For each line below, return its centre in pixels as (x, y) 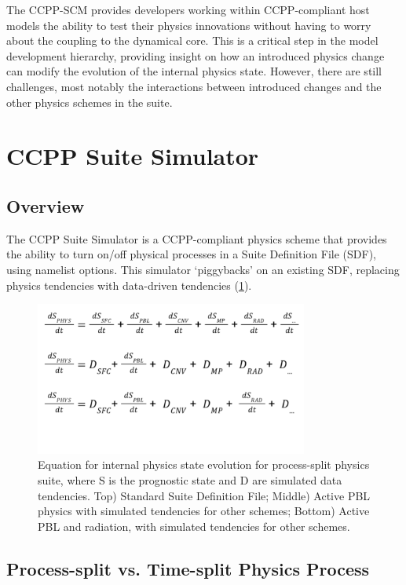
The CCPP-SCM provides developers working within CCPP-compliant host (188, 9)
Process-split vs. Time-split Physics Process (188, 568)
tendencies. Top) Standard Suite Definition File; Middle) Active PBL (204, 495)
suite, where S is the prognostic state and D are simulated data (190, 480)
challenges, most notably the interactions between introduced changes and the (194, 86)
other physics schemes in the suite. (90, 102)
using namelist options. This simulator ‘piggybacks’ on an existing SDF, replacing (203, 269)
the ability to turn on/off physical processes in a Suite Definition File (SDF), (191, 254)
